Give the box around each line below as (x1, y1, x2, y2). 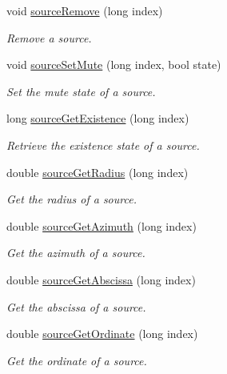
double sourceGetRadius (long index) (6, 163, 189, 180)
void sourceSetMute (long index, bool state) (6, 56, 221, 73)
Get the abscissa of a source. (6, 298, 146, 315)
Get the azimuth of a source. (6, 244, 145, 261)
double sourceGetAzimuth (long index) (6, 217, 197, 234)
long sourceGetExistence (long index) (6, 110, 189, 127)
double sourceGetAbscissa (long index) (6, 271, 196, 288)
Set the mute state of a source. (6, 82, 156, 99)
